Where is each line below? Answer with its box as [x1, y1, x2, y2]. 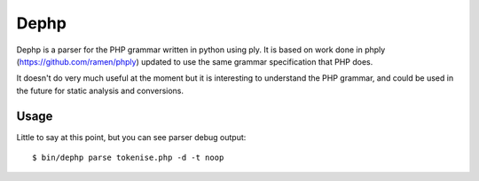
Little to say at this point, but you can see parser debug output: [16, 131, 247, 142]
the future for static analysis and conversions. [16, 85, 185, 96]
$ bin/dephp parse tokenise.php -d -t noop [32, 153, 224, 163]
